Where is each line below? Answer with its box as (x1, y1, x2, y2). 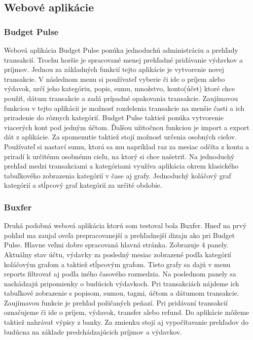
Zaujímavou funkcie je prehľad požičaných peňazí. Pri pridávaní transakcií (4, 297, 228, 307)
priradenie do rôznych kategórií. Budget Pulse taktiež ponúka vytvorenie (4, 112, 224, 123)
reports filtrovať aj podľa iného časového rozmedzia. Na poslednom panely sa (4, 269, 236, 279)
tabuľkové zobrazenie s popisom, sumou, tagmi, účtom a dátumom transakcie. (4, 288, 239, 298)
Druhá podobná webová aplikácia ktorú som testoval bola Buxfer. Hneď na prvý (4, 220, 247, 231)
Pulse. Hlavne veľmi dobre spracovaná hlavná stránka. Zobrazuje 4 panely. (4, 239, 229, 250)
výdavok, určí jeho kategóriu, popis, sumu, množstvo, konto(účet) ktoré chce (4, 83, 235, 94)
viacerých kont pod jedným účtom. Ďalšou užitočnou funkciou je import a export (4, 122, 250, 132)
